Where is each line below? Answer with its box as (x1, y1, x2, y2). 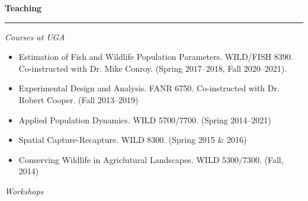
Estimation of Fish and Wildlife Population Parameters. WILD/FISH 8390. (18, 50, 293, 63)
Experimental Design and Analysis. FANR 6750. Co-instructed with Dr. (18, 82, 280, 94)
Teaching (5, 2, 42, 14)
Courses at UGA (5, 30, 65, 43)
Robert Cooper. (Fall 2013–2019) (18, 93, 139, 106)
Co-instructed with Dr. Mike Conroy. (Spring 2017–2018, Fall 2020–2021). (18, 62, 287, 74)
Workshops (5, 184, 44, 197)
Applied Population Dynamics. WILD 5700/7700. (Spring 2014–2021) (18, 113, 271, 126)
